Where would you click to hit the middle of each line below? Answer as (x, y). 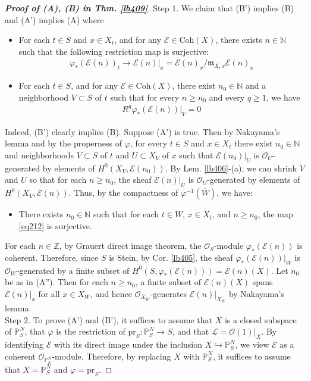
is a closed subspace (260, 319)
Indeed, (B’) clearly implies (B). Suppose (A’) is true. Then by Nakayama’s (142, 131)
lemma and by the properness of (64, 143)
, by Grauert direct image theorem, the (130, 246)
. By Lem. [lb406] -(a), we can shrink (231, 168)
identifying (24, 344)
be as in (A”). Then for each (56, 282)
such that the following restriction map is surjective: (114, 51)
